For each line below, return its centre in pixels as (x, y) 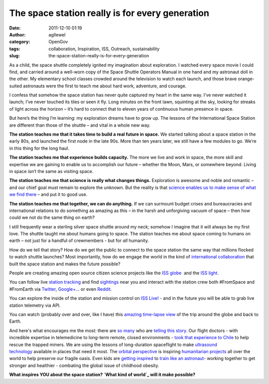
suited (16, 86)
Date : (15, 28)
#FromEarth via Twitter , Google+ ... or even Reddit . (61, 289)
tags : (15, 49)
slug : (14, 56)
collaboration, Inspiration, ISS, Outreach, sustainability (104, 49)
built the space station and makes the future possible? (65, 264)
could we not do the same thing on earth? (52, 217)
